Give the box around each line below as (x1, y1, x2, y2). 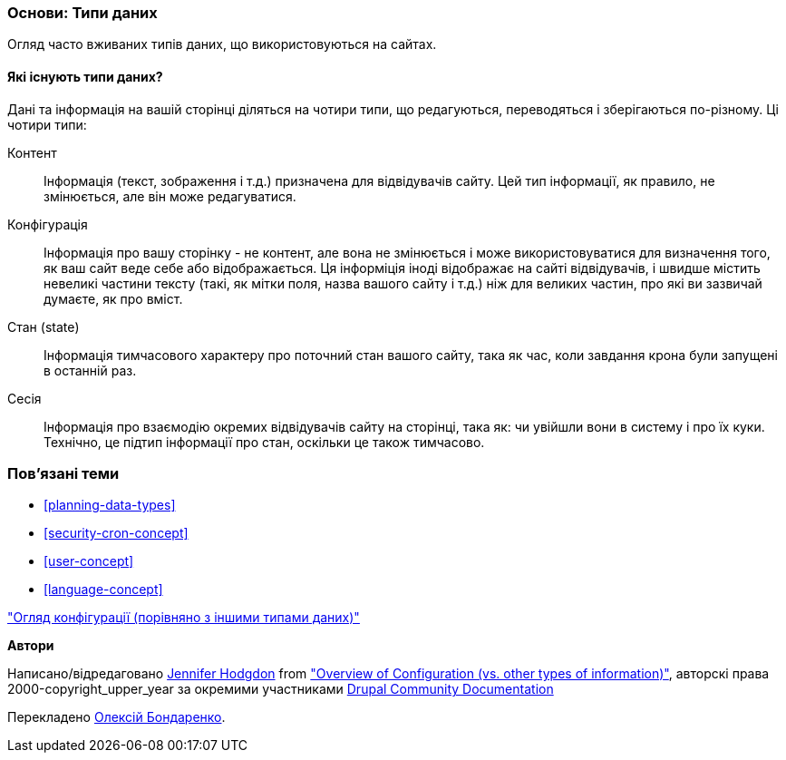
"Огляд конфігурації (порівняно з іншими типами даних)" (7, 609, 360, 626)
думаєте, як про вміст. (44, 290, 183, 307)
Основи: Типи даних (7, 4, 158, 22)
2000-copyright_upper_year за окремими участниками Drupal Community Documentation (7, 681, 554, 697)
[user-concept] (44, 553, 134, 570)
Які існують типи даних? (7, 68, 163, 84)
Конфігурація (7, 216, 88, 232)
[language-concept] (44, 581, 163, 598)
